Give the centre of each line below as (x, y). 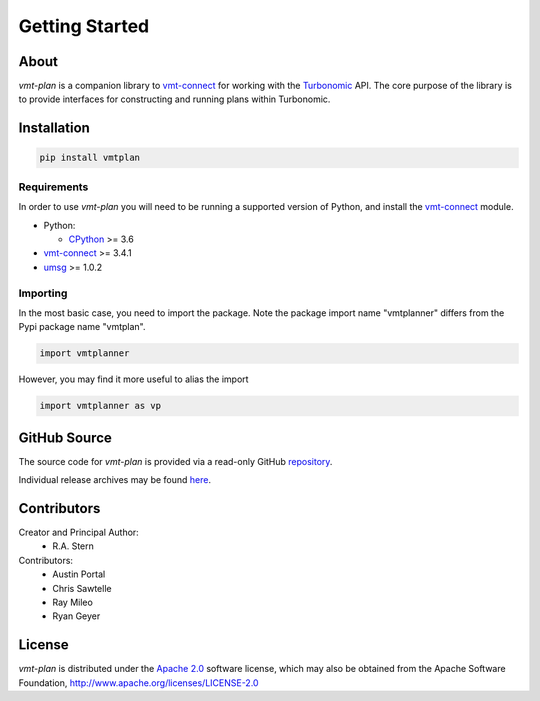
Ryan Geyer (76, 616)
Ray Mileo (73, 602)
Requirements (53, 187)
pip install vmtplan (89, 158)
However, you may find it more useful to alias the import (133, 379)
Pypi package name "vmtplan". (82, 327)
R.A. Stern (73, 546)
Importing (43, 293)
